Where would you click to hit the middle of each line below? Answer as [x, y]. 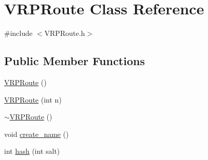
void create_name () [36, 134]
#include [18, 33]
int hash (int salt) [32, 151]
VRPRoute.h [65, 33]
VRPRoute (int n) [33, 99]
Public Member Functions [74, 61]
